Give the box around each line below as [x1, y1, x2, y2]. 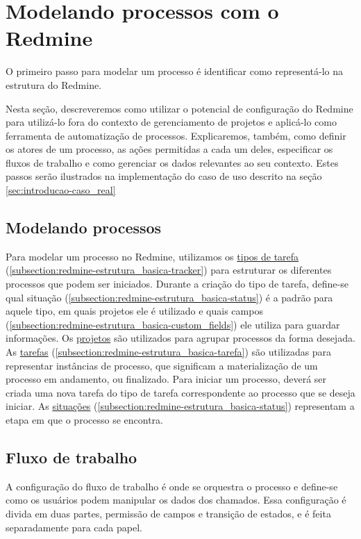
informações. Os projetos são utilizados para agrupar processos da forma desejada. [6, 331, 355, 345]
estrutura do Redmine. [6, 77, 102, 92]
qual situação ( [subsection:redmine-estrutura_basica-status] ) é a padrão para [6, 290, 333, 304]
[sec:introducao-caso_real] [6, 183, 116, 197]
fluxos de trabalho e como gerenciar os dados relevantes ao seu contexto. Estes [6, 155, 339, 169]
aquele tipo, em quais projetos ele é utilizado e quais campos [6, 304, 263, 318]
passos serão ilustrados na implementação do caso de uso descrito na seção [6, 169, 322, 183]
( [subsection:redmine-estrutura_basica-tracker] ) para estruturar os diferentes [6, 263, 332, 277]
